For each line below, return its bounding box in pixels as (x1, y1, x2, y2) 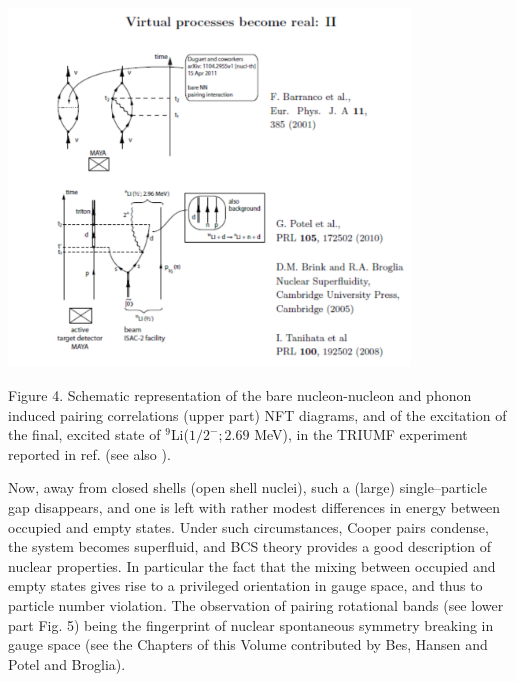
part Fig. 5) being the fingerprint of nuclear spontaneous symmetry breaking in (8, 614, 494, 635)
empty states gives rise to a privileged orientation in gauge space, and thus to (8, 575, 483, 596)
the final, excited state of (8, 424, 161, 445)
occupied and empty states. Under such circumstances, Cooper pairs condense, (8, 516, 489, 537)
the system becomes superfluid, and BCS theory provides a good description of (8, 536, 492, 557)
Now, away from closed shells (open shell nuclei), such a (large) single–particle (8, 477, 487, 498)
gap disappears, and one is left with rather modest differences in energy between (8, 497, 501, 518)
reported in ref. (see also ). (8, 443, 171, 464)
